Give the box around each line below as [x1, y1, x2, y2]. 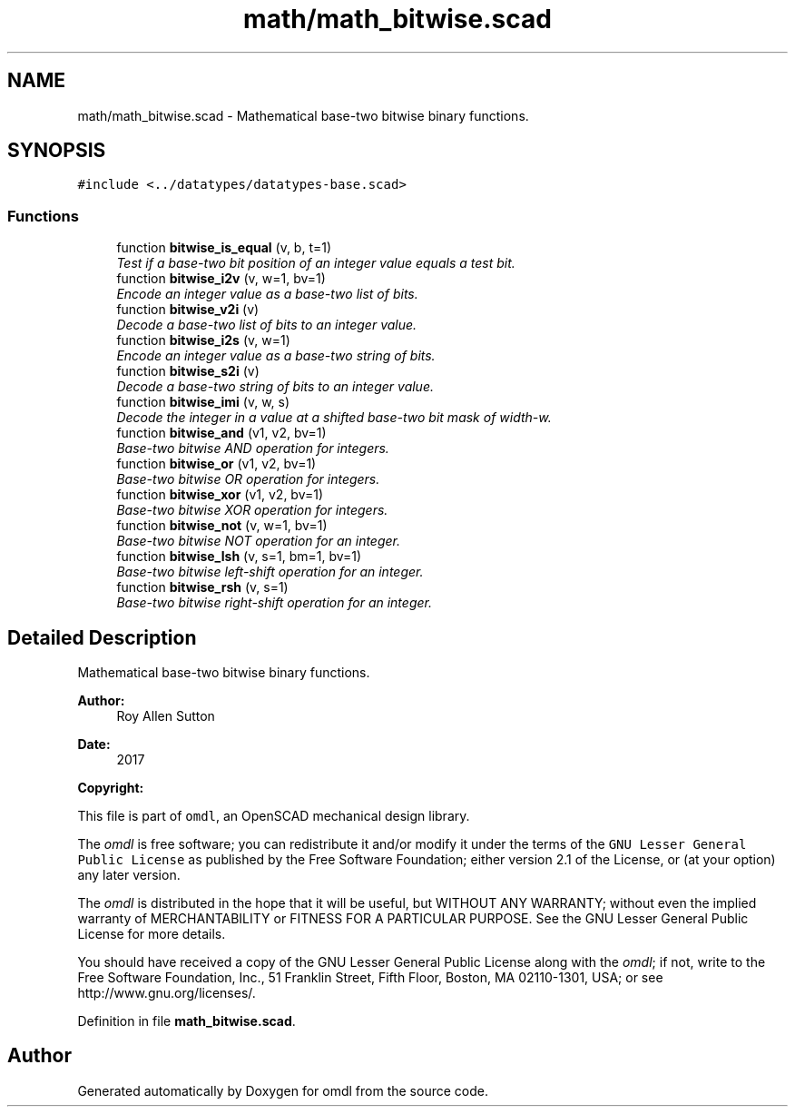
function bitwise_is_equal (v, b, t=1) [116, 240, 332, 256]
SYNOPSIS [7, 139, 106, 163]
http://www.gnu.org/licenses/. [77, 985, 256, 1001]
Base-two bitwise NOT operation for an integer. [116, 533, 401, 549]
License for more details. [77, 926, 226, 942]
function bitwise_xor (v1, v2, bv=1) [116, 487, 324, 503]
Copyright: [77, 780, 144, 796]
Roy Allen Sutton [116, 708, 215, 725]
